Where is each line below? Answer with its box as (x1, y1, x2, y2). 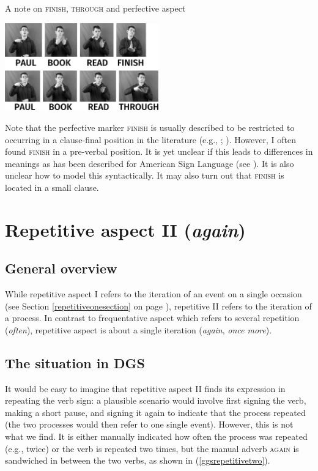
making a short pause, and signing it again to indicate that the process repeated (5, 406, 306, 418)
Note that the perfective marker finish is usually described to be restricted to (5, 121, 295, 133)
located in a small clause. (5, 180, 99, 193)
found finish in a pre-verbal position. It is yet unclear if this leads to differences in (5, 145, 313, 158)
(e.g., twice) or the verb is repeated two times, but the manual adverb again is (5, 442, 299, 454)
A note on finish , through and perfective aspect (5, 2, 186, 14)
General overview (5, 259, 117, 278)
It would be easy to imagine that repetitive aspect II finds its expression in (5, 382, 286, 395)
